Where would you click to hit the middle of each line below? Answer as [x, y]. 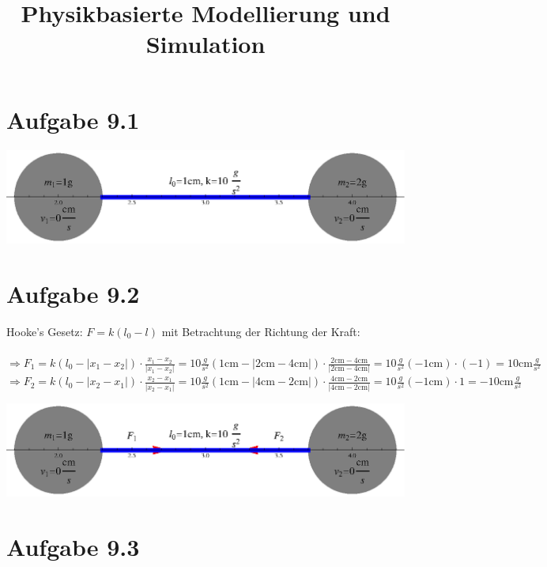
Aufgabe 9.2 [73, 293]
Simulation [206, 44]
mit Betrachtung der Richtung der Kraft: [261, 331]
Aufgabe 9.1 [73, 119]
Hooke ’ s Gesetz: [45, 331]
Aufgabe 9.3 [73, 547]
